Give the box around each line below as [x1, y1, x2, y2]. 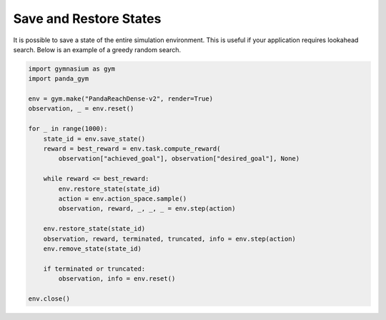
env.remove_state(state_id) [43, 244, 142, 253]
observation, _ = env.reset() [28, 104, 134, 113]
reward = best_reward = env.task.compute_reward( [43, 145, 221, 153]
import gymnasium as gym [28, 64, 116, 73]
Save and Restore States [13, 11, 162, 26]
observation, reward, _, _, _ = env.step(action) [58, 204, 236, 213]
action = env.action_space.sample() [58, 195, 187, 203]
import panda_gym [28, 75, 89, 83]
